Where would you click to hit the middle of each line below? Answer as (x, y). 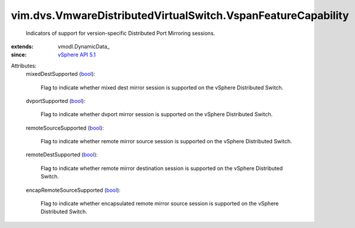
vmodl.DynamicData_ (84, 46)
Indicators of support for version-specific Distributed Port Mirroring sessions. (121, 33)
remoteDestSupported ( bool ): (62, 155)
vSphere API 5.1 (77, 55)
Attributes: (24, 66)
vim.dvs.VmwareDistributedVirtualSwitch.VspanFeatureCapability (180, 15)
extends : (22, 46)
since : (19, 55)
